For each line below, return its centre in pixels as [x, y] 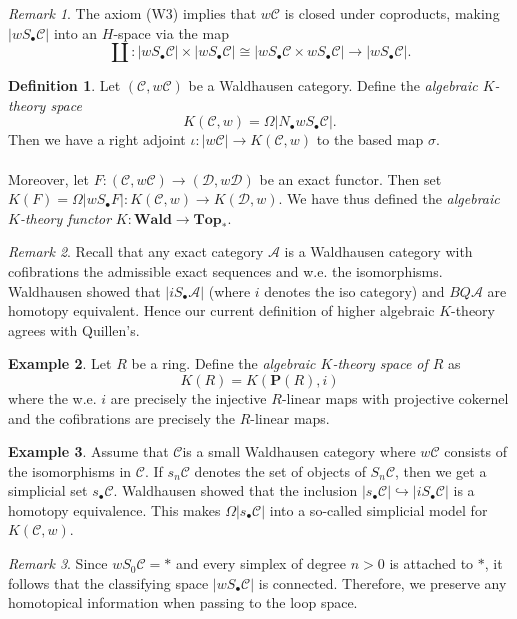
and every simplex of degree [261, 563]
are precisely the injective [188, 397]
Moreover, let [48, 178]
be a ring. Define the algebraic [223, 363]
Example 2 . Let [60, 363]
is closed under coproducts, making [392, 13]
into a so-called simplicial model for [378, 509]
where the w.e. [52, 397]
